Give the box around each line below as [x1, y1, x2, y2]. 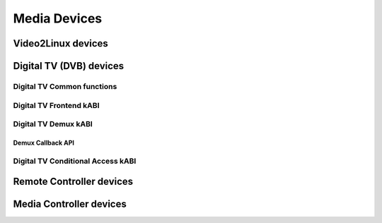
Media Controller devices [13, 198, 127, 210]
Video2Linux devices [13, 37, 109, 49]
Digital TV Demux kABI [13, 119, 93, 129]
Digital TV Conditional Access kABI [13, 156, 137, 166]
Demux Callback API [13, 138, 74, 147]
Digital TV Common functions [13, 81, 117, 91]
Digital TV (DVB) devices [13, 60, 125, 72]
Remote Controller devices [13, 176, 134, 188]
